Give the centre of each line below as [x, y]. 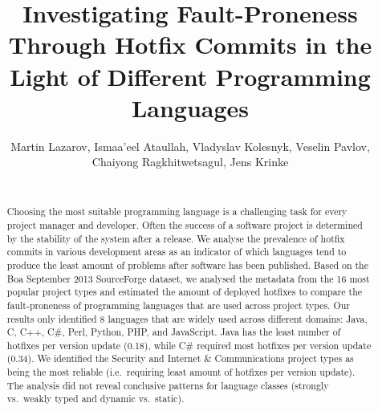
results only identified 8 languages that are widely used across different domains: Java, [187, 318]
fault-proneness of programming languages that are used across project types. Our [178, 305]
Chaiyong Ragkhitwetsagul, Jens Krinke [190, 162]
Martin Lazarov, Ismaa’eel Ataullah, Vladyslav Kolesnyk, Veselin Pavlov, [190, 146]
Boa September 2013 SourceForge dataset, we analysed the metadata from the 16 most [188, 278]
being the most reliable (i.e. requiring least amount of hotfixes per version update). [181, 372]
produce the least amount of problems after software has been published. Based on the [188, 265]
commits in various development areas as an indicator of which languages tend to [177, 252]
